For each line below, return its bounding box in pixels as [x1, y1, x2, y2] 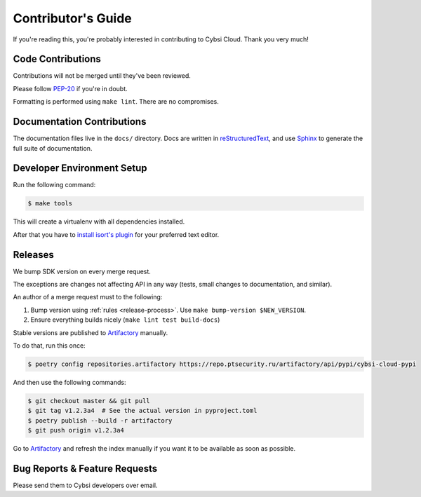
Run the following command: [13, 181, 96, 189]
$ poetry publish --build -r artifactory [27, 416, 173, 424]
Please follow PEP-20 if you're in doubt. [13, 84, 128, 93]
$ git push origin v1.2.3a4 [27, 426, 124, 435]
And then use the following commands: [13, 379, 126, 387]
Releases [13, 249, 54, 261]
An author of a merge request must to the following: [13, 293, 163, 301]
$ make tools [27, 200, 73, 207]
